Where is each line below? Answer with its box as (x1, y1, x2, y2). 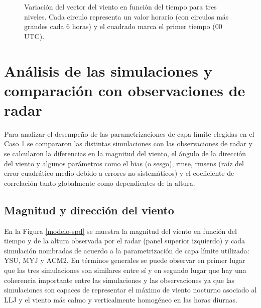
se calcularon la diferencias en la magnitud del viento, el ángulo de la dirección (4, 148, 246, 159)
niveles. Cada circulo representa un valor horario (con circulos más (24, 11, 229, 22)
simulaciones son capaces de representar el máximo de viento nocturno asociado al (4, 284, 257, 295)
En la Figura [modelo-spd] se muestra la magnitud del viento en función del (4, 225, 237, 236)
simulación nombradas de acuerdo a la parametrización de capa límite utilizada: (4, 245, 249, 255)
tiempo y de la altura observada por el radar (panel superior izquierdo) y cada (4, 235, 245, 246)
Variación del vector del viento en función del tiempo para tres (24, 2, 217, 12)
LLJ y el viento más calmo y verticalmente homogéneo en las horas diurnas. (4, 294, 237, 304)
